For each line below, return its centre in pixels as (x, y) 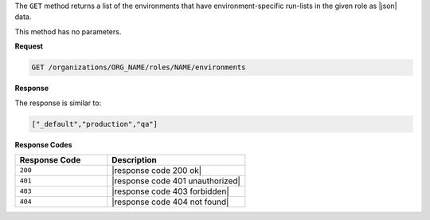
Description (134, 159)
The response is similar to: (58, 103)
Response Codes (43, 144)
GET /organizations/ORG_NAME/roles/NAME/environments (139, 67)
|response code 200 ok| (157, 170)
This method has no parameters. (68, 31)
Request (29, 46)
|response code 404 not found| (170, 202)
